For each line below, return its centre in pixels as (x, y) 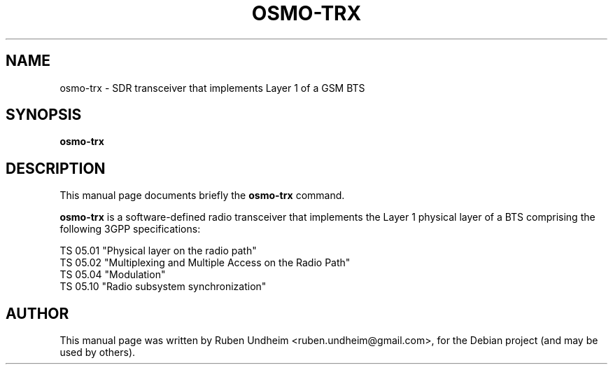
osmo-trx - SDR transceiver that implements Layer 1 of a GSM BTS (212, 88)
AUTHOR (37, 313)
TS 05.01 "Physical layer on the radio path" (158, 251)
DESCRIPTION (56, 168)
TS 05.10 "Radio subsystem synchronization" (163, 287)
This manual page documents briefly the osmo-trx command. (202, 196)
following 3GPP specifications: (130, 229)
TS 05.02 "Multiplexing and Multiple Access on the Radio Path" (205, 263)
